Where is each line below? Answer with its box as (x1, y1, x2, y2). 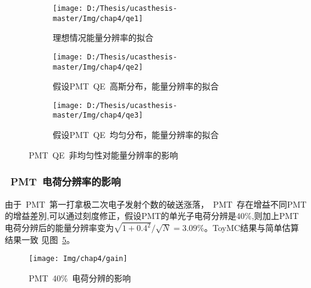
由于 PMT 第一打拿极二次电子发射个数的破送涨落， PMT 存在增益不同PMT (5, 197, 307, 210)
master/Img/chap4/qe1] (53, 14, 143, 23)
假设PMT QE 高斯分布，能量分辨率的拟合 (53, 80, 219, 92)
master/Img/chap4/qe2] (53, 62, 143, 71)
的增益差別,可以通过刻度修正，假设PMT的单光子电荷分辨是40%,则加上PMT (5, 209, 299, 222)
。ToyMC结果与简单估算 (204, 221, 299, 233)
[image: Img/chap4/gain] (29, 254, 128, 263)
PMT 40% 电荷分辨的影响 (29, 271, 131, 284)
